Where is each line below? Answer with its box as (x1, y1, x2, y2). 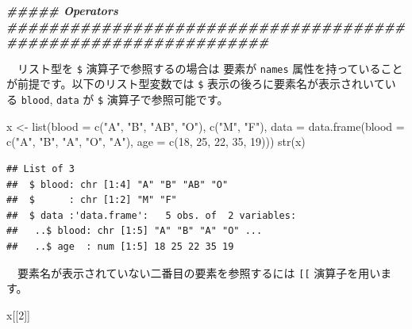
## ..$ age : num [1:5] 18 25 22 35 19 (6, 240, 234, 252)
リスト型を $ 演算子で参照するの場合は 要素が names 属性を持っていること (17, 59, 403, 76)
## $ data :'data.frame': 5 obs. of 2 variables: (6, 209, 297, 221)
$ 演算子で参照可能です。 (98, 91, 229, 108)
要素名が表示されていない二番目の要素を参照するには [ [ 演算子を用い (17, 264, 381, 281)
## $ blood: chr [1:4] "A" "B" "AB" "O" (6, 178, 229, 190)
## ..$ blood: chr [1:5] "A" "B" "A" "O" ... (6, 225, 263, 237)
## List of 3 (6, 163, 75, 174)
